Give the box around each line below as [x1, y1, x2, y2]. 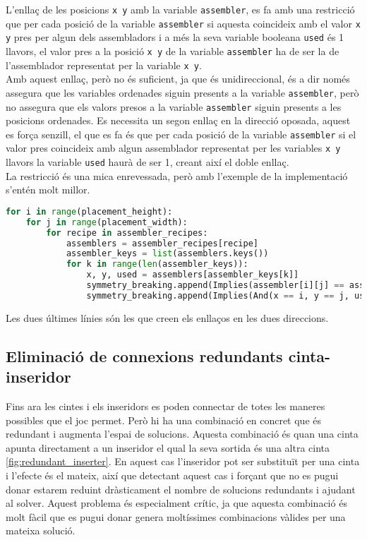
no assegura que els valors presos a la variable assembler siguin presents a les [6, 99, 342, 114]
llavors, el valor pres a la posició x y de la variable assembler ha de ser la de [6, 43, 339, 58]
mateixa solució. [6, 523, 76, 538]
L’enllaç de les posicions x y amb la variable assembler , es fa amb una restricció [6, 2, 355, 16]
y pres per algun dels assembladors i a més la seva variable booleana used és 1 [6, 30, 344, 44]
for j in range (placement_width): [25, 217, 188, 227]
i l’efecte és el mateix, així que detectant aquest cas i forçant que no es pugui [6, 467, 339, 482]
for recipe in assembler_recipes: [46, 227, 208, 238]
